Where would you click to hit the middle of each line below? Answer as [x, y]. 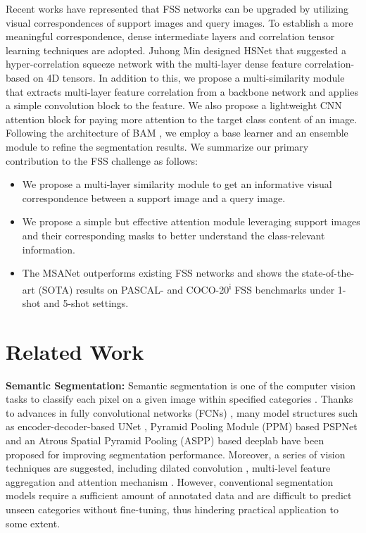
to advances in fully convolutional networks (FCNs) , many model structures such [182, 412]
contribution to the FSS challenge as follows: [102, 160]
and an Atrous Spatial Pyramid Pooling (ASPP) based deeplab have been [165, 440]
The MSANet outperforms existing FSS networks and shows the [160, 273]
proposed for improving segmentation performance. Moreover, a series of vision [176, 454]
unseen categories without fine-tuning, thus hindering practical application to [172, 509]
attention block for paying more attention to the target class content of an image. [182, 119]
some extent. [33, 523]
